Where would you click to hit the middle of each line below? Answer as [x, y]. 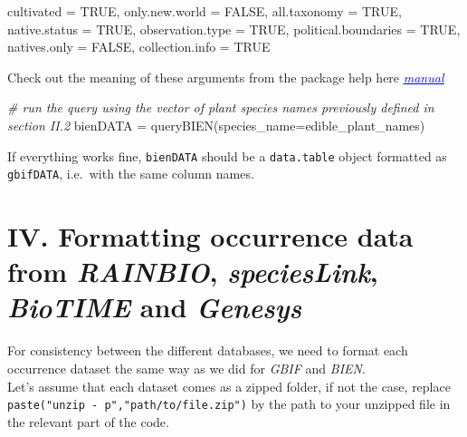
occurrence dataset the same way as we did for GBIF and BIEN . [186, 368]
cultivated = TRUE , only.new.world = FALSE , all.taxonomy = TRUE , [205, 11]
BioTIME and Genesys [155, 307]
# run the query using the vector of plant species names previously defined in [221, 107]
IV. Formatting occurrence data [210, 236]
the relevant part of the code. [88, 421]
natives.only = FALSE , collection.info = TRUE [139, 47]
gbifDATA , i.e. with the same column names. [131, 174]
